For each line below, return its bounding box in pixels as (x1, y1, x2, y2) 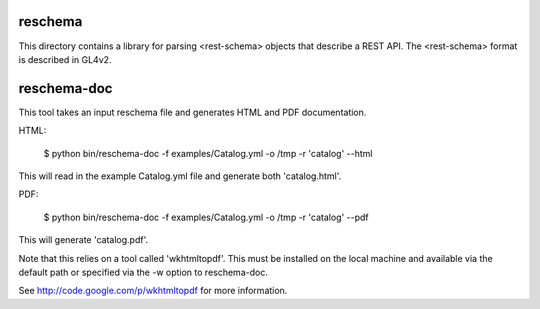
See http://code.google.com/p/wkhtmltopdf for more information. (18, 285, 288, 297)
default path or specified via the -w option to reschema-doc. (18, 266, 269, 278)
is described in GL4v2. (18, 53, 112, 65)
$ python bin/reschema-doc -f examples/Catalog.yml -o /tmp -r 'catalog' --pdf (43, 211, 369, 223)
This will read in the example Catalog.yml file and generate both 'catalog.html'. (18, 170, 342, 182)
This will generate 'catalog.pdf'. (18, 234, 149, 246)
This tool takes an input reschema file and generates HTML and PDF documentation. (18, 106, 367, 118)
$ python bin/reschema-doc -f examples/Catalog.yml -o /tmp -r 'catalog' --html (43, 147, 373, 159)
